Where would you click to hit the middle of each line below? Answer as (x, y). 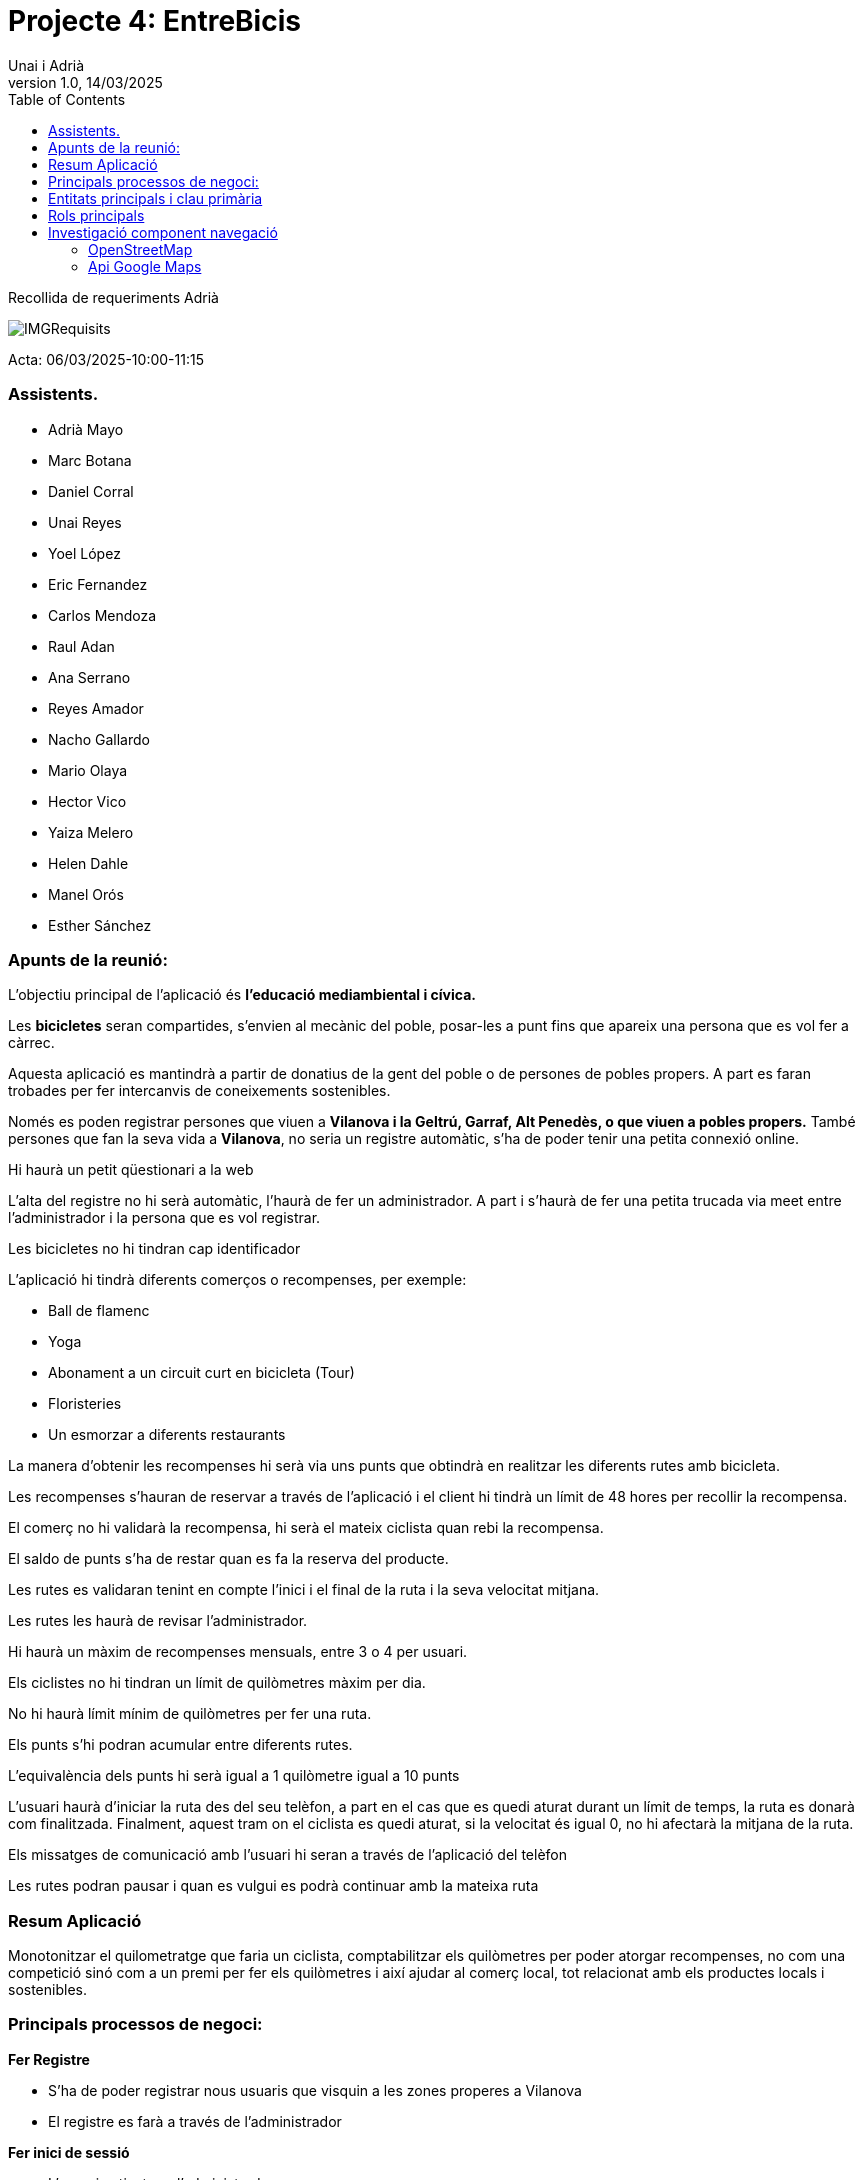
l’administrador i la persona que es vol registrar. (164, 1218)
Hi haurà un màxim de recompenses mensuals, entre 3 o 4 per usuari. (238, 1652)
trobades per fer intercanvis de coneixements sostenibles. (199, 1091)
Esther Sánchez (100, 925)
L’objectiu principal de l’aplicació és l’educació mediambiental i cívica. (242, 995)
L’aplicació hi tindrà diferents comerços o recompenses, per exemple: (237, 1280)
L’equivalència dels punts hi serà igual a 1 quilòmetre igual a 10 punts (234, 1776)
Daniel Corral (91, 491)
